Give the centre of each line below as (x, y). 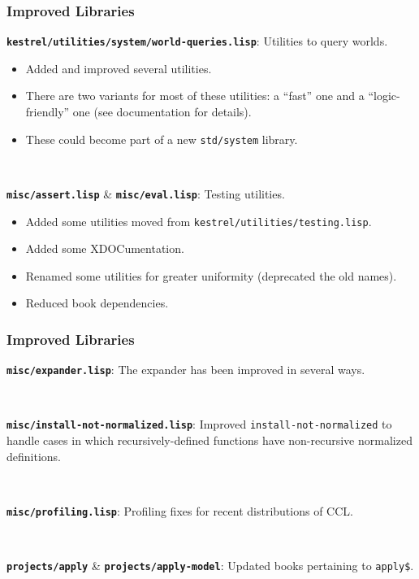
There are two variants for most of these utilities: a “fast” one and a (195, 96)
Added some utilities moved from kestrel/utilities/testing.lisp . (199, 221)
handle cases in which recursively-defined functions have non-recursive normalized (209, 440)
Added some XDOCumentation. (105, 248)
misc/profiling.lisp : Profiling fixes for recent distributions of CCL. (180, 510)
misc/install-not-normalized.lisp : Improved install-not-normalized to (199, 424)
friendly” (48, 112)
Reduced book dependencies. (97, 303)
